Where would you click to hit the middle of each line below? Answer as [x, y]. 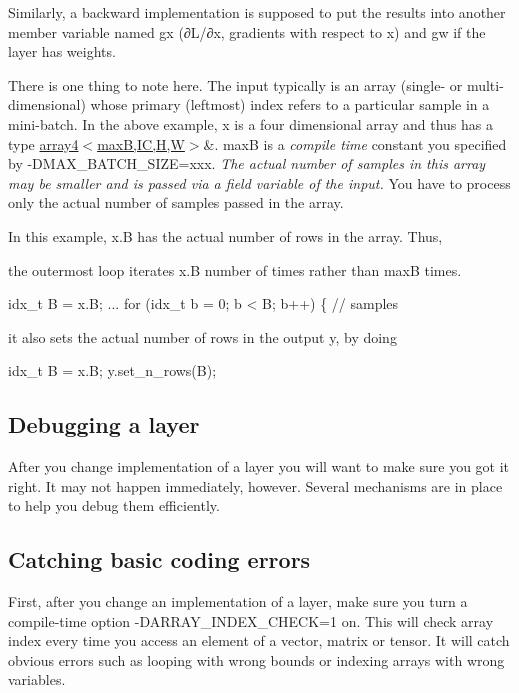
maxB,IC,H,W [141, 143]
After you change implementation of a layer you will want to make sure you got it [259, 466]
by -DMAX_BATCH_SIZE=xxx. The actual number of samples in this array [247, 163]
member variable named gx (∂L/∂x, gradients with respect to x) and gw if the [247, 31]
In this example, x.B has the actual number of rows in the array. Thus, [225, 235]
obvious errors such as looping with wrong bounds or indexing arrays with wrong [256, 659]
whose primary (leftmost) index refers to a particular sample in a [290, 104]
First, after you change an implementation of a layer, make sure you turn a [238, 601]
